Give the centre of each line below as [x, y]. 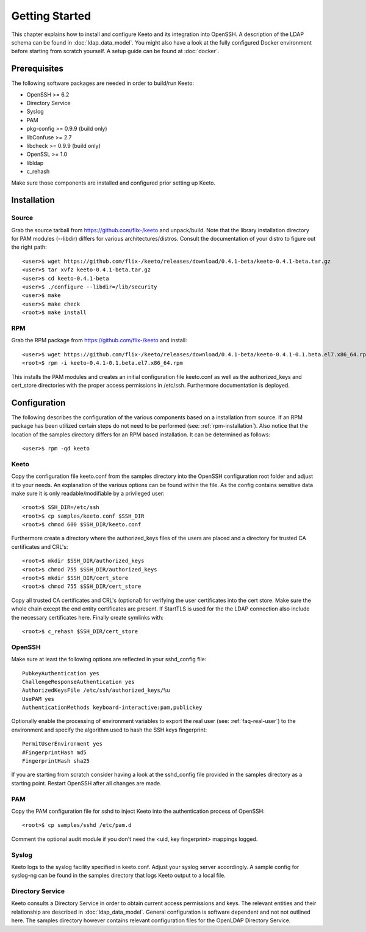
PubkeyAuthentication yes [61, 673]
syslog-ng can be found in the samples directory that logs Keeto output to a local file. [118, 875]
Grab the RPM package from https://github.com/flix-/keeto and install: [99, 340]
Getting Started [51, 16]
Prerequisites [37, 69]
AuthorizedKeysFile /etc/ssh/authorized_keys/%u [96, 690]
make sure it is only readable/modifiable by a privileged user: [88, 493]
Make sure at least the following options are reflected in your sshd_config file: [109, 659]
